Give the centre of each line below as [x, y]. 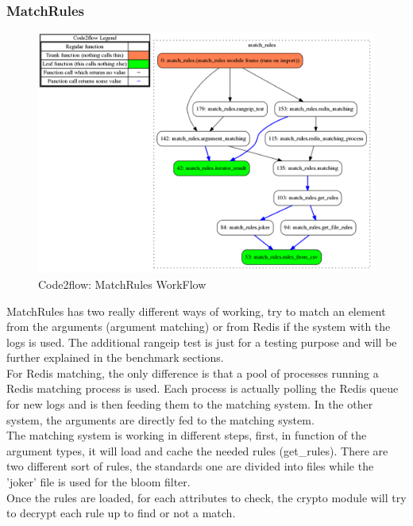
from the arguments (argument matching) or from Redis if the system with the [199, 326]
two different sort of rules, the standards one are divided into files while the [190, 466]
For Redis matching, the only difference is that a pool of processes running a [193, 372]
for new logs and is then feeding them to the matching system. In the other [190, 404]
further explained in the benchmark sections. [115, 357]
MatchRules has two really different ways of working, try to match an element [196, 311]
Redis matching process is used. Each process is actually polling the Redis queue [203, 388]
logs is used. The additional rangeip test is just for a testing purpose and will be [202, 342]
